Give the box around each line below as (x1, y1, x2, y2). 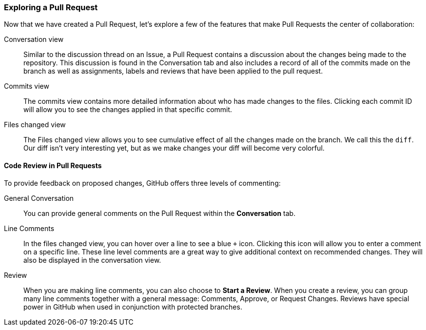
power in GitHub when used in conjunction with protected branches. (23, 302, 242, 311)
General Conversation (4, 194, 74, 202)
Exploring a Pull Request (4, 2, 98, 12)
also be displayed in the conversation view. (23, 255, 161, 264)
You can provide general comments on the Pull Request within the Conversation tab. (23, 209, 296, 217)
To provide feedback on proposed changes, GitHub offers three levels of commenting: (4, 178, 281, 187)
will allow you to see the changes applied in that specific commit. (23, 105, 232, 114)
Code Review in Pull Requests (4, 161, 102, 170)
